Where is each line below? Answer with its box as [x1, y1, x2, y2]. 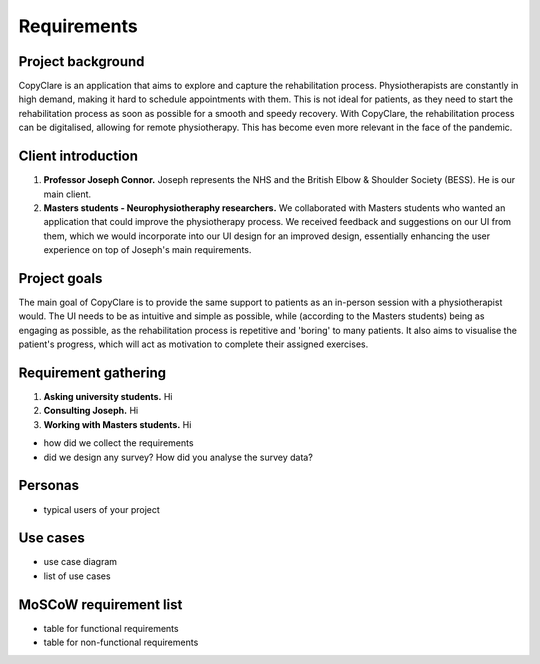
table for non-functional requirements [43, 636, 199, 649]
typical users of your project [43, 503, 160, 515]
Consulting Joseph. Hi [43, 405, 139, 417]
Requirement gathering [18, 364, 167, 381]
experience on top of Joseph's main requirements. [43, 244, 252, 256]
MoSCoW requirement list [18, 596, 183, 613]
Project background [18, 53, 145, 70]
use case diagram [43, 556, 118, 568]
